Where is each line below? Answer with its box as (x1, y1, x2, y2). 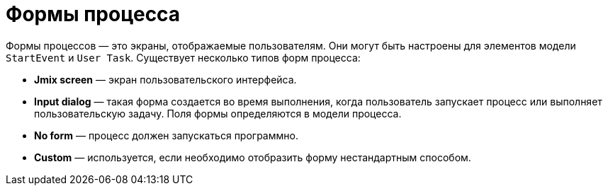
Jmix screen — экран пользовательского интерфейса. (34, 73, 297, 86)
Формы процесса (6, 2, 181, 26)
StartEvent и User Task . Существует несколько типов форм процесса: (6, 51, 361, 64)
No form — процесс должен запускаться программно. (34, 129, 298, 141)
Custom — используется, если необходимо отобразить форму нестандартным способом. (34, 151, 471, 163)
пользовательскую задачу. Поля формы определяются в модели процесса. (34, 107, 402, 120)
